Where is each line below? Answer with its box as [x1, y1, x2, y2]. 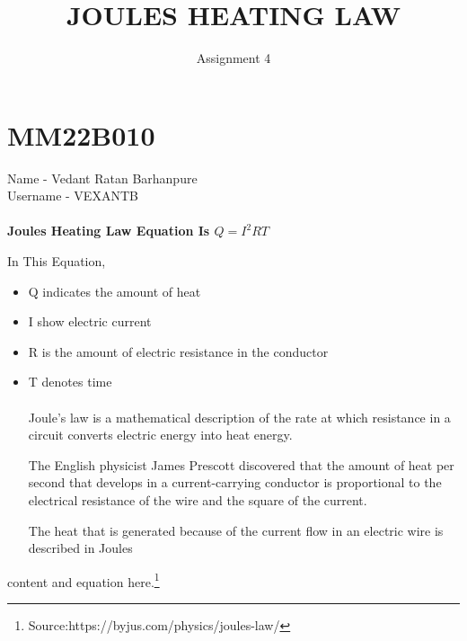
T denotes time [28, 372, 112, 391]
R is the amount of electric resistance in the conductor [28, 342, 329, 361]
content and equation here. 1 [7, 569, 160, 591]
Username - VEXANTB [7, 186, 138, 205]
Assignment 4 [196, 49, 271, 67]
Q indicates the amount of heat [28, 281, 201, 300]
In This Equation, [7, 252, 106, 271]
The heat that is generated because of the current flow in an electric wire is [28, 521, 444, 539]
